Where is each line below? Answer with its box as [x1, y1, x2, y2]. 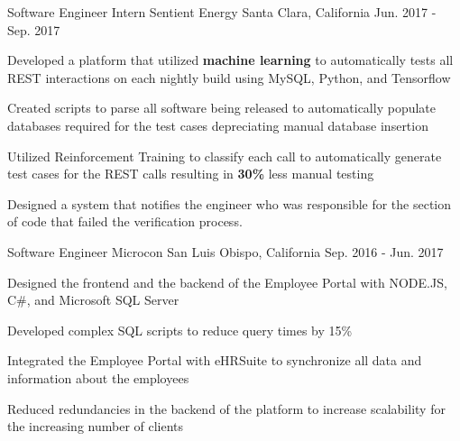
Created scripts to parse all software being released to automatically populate [7, 98, 437, 117]
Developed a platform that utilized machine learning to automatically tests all [7, 51, 454, 69]
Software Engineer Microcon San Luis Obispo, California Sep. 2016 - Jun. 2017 [7, 242, 444, 261]
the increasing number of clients [7, 417, 184, 436]
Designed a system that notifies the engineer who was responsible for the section [7, 194, 452, 213]
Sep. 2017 [7, 20, 60, 39]
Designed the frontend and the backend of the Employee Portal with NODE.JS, [7, 272, 447, 291]
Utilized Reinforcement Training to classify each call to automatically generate [7, 146, 442, 165]
